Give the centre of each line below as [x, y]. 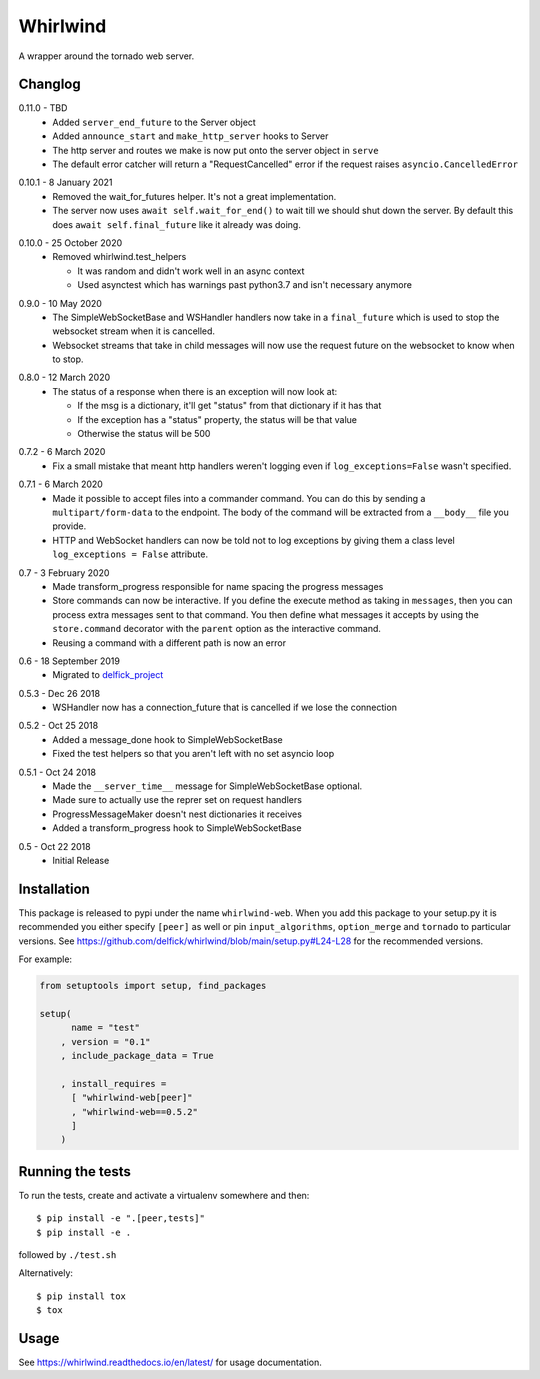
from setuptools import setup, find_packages [153, 986]
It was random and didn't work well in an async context [191, 271]
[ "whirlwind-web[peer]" [132, 1098]
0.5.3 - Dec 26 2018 [59, 693]
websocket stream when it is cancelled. [133, 331]
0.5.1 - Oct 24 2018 [57, 772]
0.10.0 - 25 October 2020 [70, 242]
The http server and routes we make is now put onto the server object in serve [215, 150]
